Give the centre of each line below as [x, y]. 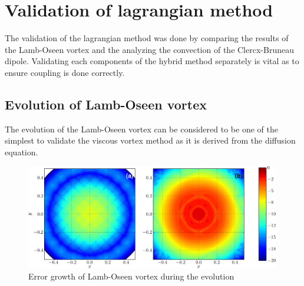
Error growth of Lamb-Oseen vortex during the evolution [131, 276]
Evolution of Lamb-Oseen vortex [106, 104]
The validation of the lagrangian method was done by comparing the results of [147, 38]
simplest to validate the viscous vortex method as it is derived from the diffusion [150, 140]
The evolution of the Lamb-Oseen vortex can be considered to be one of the [141, 129]
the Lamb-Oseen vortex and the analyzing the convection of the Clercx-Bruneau [149, 49]
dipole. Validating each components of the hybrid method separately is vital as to [152, 61]
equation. [22, 152]
